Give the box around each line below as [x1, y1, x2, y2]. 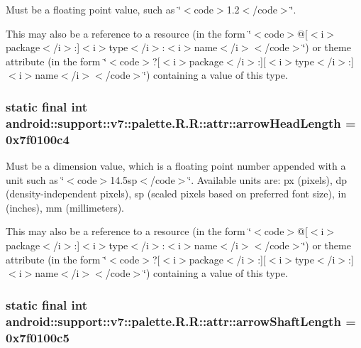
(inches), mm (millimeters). [6, 200, 125, 214]
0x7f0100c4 [6, 130, 70, 148]
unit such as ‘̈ [6, 172, 65, 187]
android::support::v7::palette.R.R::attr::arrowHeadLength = [6, 114, 356, 131]
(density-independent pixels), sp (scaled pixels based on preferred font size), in [6, 186, 347, 201]
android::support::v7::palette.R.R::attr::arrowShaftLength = [6, 312, 356, 330]
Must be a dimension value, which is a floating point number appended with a [6, 158, 346, 173]
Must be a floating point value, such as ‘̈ [6, 2, 181, 16]
